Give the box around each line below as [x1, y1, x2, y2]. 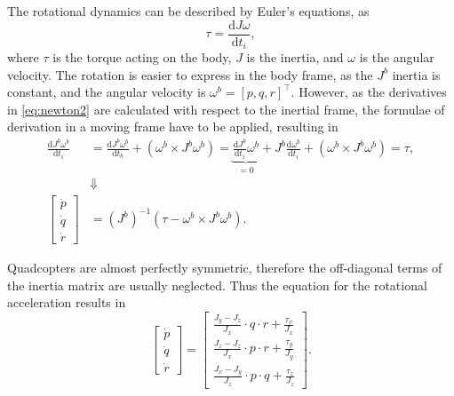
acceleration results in [7, 293, 126, 312]
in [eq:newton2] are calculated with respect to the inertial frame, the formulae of [7, 99, 445, 118]
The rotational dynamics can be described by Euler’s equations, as [7, 2, 370, 20]
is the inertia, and [246, 48, 344, 67]
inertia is [392, 65, 441, 83]
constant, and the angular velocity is [7, 83, 206, 101]
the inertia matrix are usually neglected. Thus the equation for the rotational [7, 275, 427, 294]
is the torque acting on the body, [52, 48, 232, 67]
